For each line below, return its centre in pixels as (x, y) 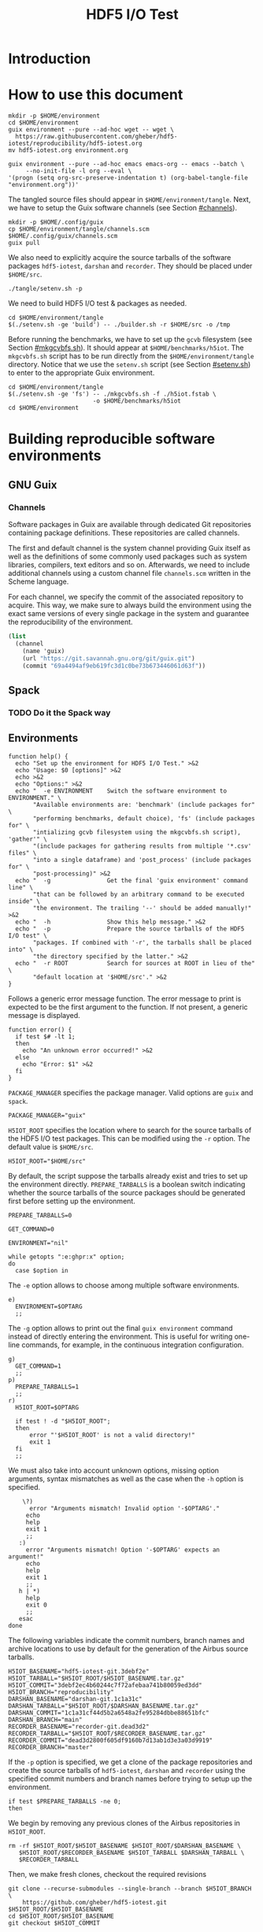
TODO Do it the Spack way (59, 712)
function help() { (38, 756)
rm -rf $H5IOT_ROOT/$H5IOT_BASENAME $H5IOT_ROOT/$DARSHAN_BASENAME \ (125, 1845)
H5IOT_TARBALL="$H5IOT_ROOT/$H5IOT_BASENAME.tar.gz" (96, 1678)
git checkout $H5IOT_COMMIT (54, 1923)
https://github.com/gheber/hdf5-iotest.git (95, 1902)
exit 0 (36, 1605)
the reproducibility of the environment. (70, 622)
